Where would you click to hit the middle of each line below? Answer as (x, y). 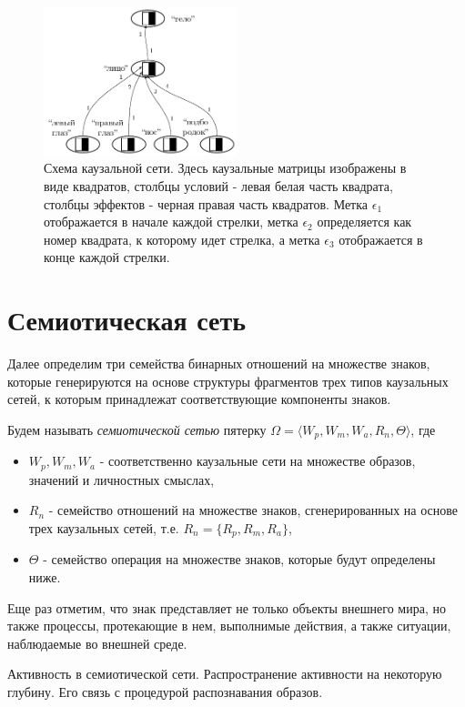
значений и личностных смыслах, (121, 479)
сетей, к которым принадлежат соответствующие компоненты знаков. (199, 399)
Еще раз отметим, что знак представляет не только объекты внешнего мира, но (227, 607)
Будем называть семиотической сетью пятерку (137, 429)
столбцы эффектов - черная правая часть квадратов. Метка (206, 203)
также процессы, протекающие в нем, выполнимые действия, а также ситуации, (229, 626)
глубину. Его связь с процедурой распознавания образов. (165, 691)
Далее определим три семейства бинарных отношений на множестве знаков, (219, 364)
